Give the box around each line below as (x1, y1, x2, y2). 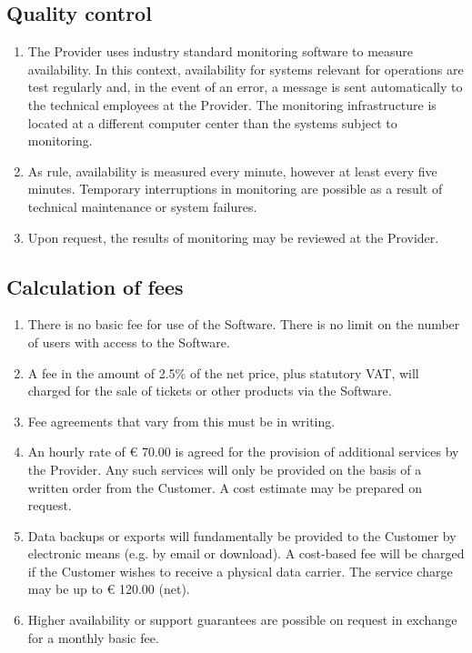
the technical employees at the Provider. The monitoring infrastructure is (27, 95, 437, 114)
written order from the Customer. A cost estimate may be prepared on (27, 477, 423, 497)
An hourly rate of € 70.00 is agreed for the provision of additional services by (27, 442, 459, 461)
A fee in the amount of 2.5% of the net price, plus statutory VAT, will (27, 363, 419, 382)
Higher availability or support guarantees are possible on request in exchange (27, 610, 457, 629)
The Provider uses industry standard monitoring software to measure (27, 42, 414, 61)
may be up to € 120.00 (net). (27, 579, 190, 598)
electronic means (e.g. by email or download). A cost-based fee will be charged (27, 544, 465, 563)
